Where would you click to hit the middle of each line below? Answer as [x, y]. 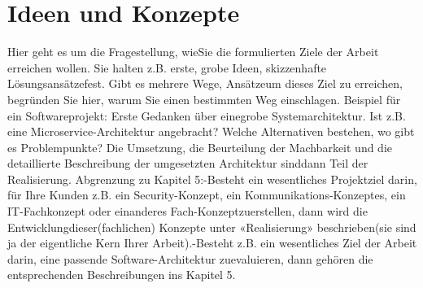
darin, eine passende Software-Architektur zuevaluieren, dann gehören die [190, 258]
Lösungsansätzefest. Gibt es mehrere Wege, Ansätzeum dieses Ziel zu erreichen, [205, 83]
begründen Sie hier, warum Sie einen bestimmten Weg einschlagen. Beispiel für [204, 99]
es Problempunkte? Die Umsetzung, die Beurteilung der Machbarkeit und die [200, 147]
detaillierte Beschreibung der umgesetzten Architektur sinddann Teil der [188, 163]
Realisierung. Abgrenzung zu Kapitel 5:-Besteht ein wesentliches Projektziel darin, [212, 179]
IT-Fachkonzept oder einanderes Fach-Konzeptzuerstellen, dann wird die [188, 211]
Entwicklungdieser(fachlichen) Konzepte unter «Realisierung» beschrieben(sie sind [212, 227]
